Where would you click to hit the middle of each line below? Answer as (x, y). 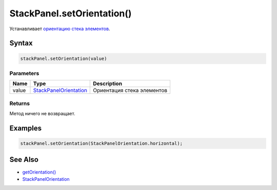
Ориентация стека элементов (130, 91)
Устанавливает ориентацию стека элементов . (60, 29)
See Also (24, 160)
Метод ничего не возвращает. (42, 114)
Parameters (24, 73)
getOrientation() (39, 172)
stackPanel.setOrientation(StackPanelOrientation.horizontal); (102, 144)
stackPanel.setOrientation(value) (64, 58)
